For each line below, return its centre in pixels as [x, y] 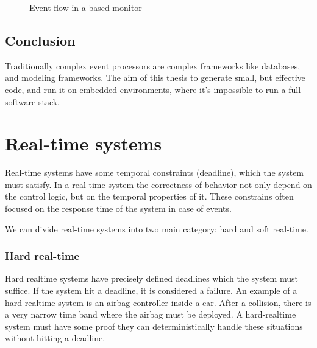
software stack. [33, 101]
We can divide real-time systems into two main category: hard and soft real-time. [157, 228]
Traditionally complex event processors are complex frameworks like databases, [153, 65]
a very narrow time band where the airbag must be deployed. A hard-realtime [151, 314]
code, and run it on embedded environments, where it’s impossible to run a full [153, 89]
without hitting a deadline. [55, 338]
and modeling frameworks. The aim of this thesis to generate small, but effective [155, 78]
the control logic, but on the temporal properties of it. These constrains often [149, 196]
